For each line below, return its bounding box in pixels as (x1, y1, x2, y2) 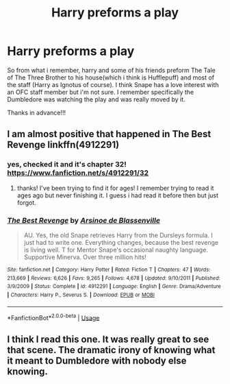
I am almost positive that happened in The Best (7, 128, 212, 140)
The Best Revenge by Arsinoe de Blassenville (7, 215, 161, 225)
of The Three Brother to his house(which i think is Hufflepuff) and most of (7, 73, 214, 82)
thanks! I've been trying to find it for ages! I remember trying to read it (16, 184, 214, 192)
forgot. (16, 198, 36, 206)
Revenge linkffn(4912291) (7, 139, 120, 151)
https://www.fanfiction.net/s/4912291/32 (7, 168, 149, 178)
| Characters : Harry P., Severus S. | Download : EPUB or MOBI (7, 291, 155, 298)
